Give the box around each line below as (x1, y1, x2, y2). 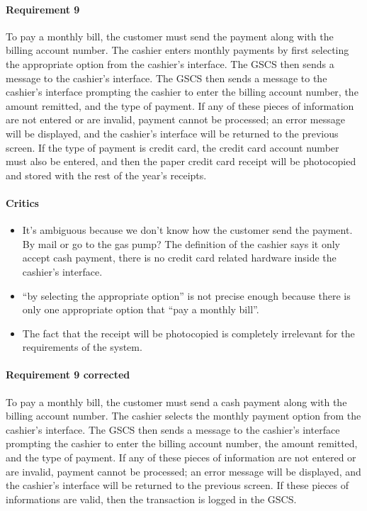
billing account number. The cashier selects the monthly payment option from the (6, 408, 361, 423)
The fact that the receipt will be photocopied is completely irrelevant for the (22, 325, 355, 340)
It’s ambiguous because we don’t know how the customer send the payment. (22, 223, 353, 237)
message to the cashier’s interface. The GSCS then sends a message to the (6, 70, 327, 85)
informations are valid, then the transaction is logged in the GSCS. (6, 491, 297, 506)
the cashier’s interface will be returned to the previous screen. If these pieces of (6, 478, 349, 493)
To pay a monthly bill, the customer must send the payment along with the (6, 28, 334, 43)
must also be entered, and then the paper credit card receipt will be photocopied (6, 154, 356, 169)
